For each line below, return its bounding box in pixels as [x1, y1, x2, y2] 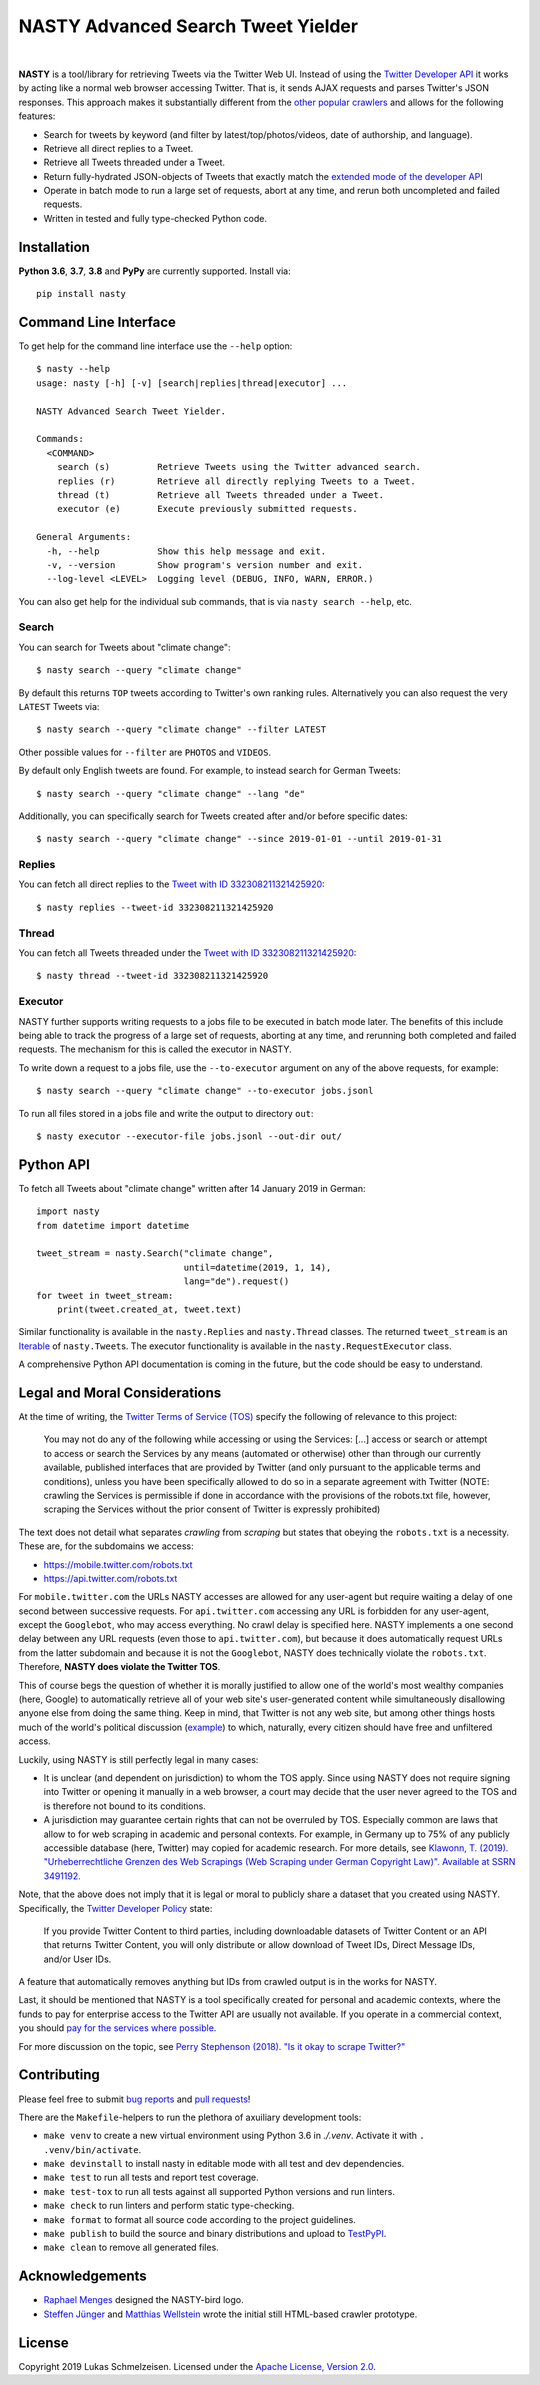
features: [18, 110, 56, 122]
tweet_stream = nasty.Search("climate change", [36, 1248, 274, 1259]
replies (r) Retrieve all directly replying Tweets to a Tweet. [56, 475, 416, 487]
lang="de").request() [183, 1276, 290, 1287]
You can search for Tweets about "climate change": [18, 641, 231, 653]
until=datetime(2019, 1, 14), [183, 1261, 332, 1273]
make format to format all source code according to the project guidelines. [43, 2213, 357, 2225]
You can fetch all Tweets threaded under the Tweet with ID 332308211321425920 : [18, 947, 357, 959]
